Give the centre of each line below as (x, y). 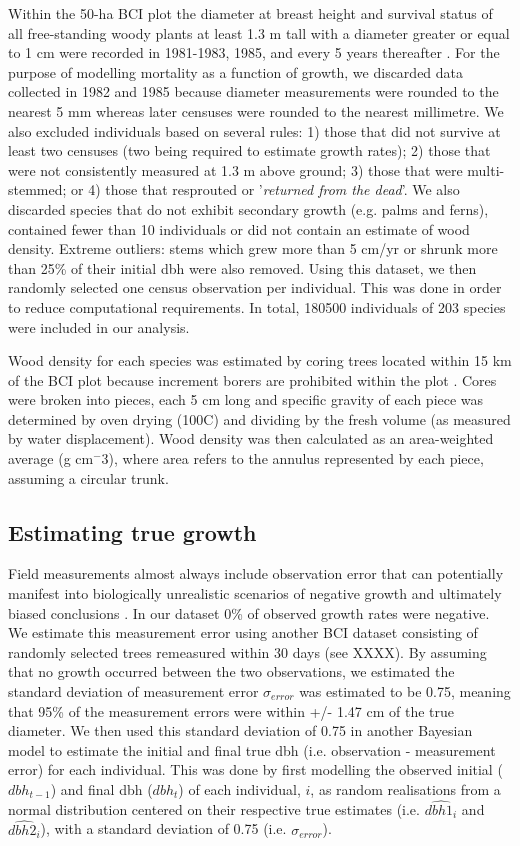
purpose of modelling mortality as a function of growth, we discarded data (236, 71)
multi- (486, 169)
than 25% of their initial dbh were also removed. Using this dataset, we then (242, 267)
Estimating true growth (132, 531)
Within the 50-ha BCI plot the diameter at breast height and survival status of (250, 13)
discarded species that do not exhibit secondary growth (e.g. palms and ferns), (248, 208)
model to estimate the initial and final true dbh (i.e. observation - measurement (252, 749)
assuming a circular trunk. (88, 477)
